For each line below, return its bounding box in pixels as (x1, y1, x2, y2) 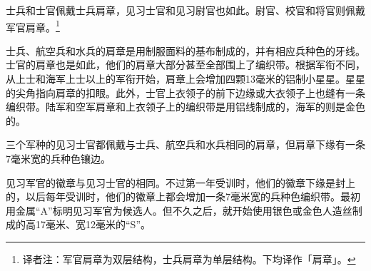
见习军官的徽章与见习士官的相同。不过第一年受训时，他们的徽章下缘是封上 (6, 175, 355, 190)
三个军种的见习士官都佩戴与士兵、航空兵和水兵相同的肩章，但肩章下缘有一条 (6, 137, 365, 152)
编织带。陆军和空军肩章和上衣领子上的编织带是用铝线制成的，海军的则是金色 (6, 99, 365, 114)
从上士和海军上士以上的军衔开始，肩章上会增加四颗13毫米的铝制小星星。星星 (6, 71, 365, 86)
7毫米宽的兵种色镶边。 (6, 151, 111, 165)
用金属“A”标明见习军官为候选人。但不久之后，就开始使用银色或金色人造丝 (6, 203, 352, 218)
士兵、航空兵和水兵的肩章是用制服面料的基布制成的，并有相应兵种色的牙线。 (6, 43, 365, 58)
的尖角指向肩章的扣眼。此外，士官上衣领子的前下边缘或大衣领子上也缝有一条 (6, 85, 365, 100)
